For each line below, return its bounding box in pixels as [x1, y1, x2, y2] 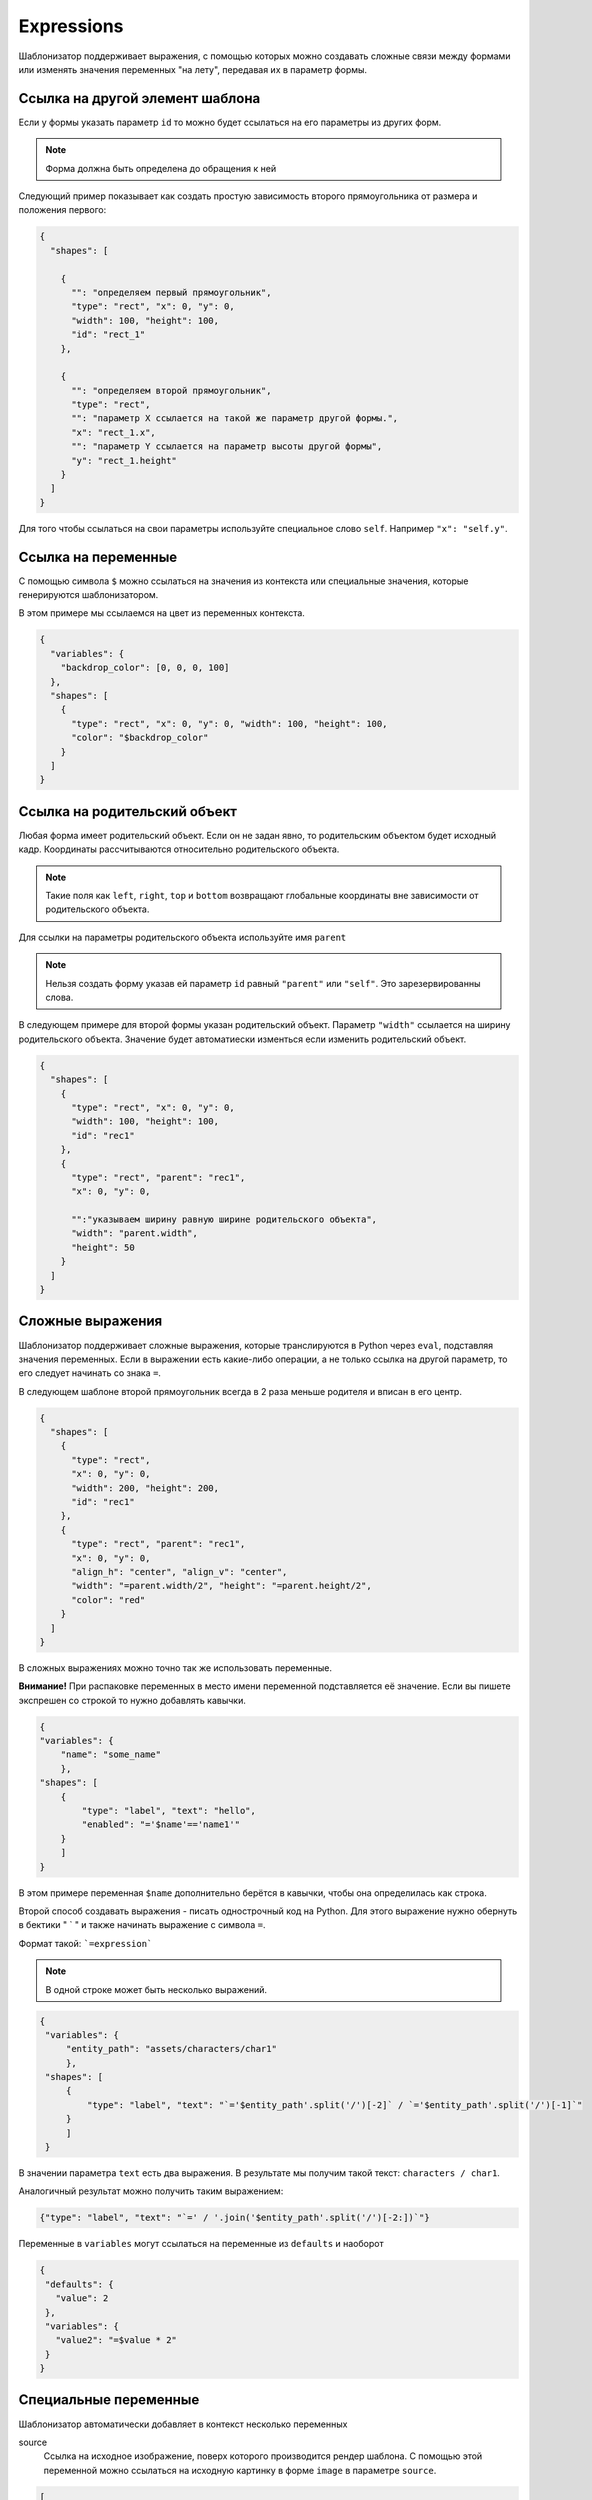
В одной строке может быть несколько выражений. [45, 1983, 267, 1995]
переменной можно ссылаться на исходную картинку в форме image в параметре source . [43, 2464, 437, 2476]
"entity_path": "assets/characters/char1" [65, 2043, 277, 2055]
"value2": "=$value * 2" [55, 2335, 177, 2346]
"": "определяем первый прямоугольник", [71, 286, 272, 298]
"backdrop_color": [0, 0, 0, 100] [60, 662, 230, 674]
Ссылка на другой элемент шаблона [18, 90, 261, 107]
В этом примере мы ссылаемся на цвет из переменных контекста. [18, 607, 305, 619]
